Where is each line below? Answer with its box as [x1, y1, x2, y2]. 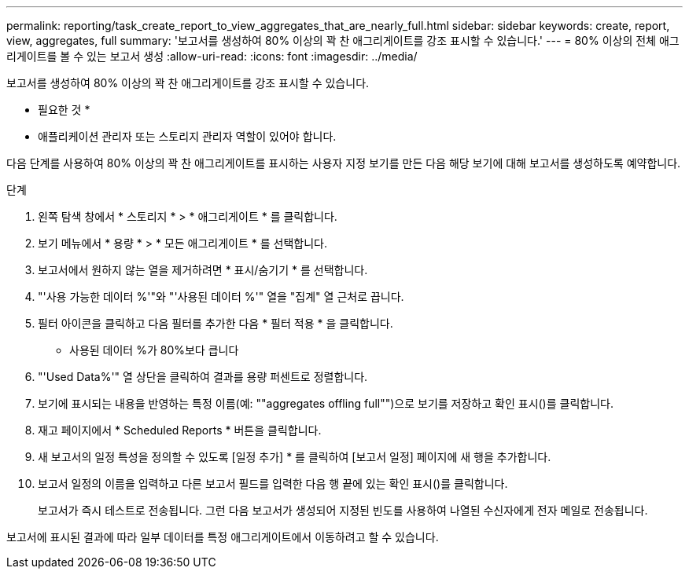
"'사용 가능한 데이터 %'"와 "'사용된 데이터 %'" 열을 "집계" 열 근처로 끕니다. [38, 290, 404, 303]
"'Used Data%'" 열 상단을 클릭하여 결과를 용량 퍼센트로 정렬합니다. [38, 370, 368, 383]
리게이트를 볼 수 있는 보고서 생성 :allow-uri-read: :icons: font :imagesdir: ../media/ [6, 49, 418, 63]
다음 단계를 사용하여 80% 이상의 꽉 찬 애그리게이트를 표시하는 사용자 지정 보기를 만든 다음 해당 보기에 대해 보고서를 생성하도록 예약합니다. [6, 156, 681, 170]
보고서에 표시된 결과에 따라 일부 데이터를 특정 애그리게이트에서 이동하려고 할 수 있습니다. [6, 530, 439, 544]
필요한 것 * [38, 103, 90, 116]
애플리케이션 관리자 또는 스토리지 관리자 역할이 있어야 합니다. [38, 130, 337, 143]
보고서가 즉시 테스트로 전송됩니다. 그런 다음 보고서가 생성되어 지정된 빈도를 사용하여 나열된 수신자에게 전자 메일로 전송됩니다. [38, 504, 648, 517]
